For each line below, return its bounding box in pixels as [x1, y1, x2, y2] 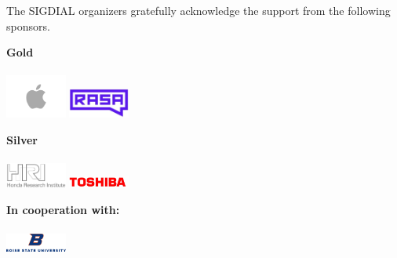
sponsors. [6, 17, 50, 34]
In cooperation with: [6, 202, 120, 218]
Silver [6, 131, 38, 147]
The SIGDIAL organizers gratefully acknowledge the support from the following [6, 2, 391, 18]
